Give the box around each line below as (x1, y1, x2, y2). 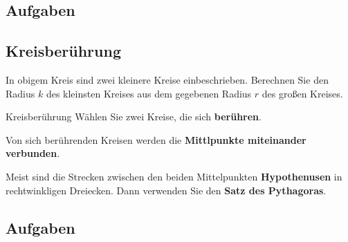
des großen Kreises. (262, 86, 343, 100)
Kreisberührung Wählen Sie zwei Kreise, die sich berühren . (6, 109, 262, 124)
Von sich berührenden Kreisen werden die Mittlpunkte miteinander (6, 132, 306, 147)
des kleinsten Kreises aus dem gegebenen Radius (46, 86, 252, 100)
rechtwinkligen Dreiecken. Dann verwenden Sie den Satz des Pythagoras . (6, 183, 327, 197)
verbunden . (6, 146, 60, 160)
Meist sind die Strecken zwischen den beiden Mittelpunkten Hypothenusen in (6, 169, 342, 183)
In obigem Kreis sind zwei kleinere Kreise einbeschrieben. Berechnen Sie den (6, 72, 329, 86)
